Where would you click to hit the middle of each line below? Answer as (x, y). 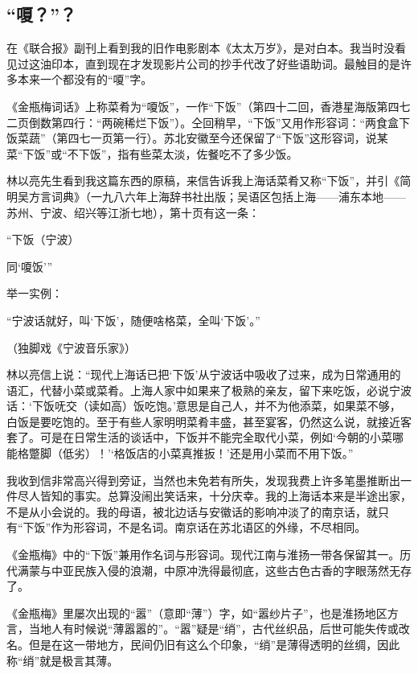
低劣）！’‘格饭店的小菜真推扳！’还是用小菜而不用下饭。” (208, 453)
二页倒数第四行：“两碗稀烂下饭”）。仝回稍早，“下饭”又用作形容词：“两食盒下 (209, 122)
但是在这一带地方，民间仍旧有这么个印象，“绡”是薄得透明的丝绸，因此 (214, 645)
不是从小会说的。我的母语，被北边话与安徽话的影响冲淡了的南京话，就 (192, 511)
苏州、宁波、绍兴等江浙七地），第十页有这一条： (133, 212)
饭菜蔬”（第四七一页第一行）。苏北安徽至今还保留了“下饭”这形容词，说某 (197, 138)
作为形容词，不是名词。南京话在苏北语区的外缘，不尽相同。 (209, 527)
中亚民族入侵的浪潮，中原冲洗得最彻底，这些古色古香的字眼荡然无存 (231, 570)
